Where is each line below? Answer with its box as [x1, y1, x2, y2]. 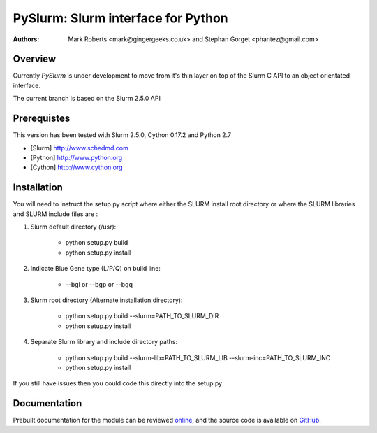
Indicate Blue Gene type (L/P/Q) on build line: [30, 264, 161, 273]
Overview [13, 53, 57, 65]
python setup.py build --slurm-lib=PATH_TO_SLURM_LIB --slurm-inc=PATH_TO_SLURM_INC [65, 353, 331, 362]
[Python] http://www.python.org [30, 153, 123, 162]
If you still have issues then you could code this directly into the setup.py [13, 379, 223, 388]
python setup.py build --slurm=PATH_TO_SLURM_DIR [65, 312, 219, 320]
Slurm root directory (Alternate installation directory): [30, 296, 183, 304]
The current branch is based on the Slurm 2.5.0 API [13, 94, 161, 103]
